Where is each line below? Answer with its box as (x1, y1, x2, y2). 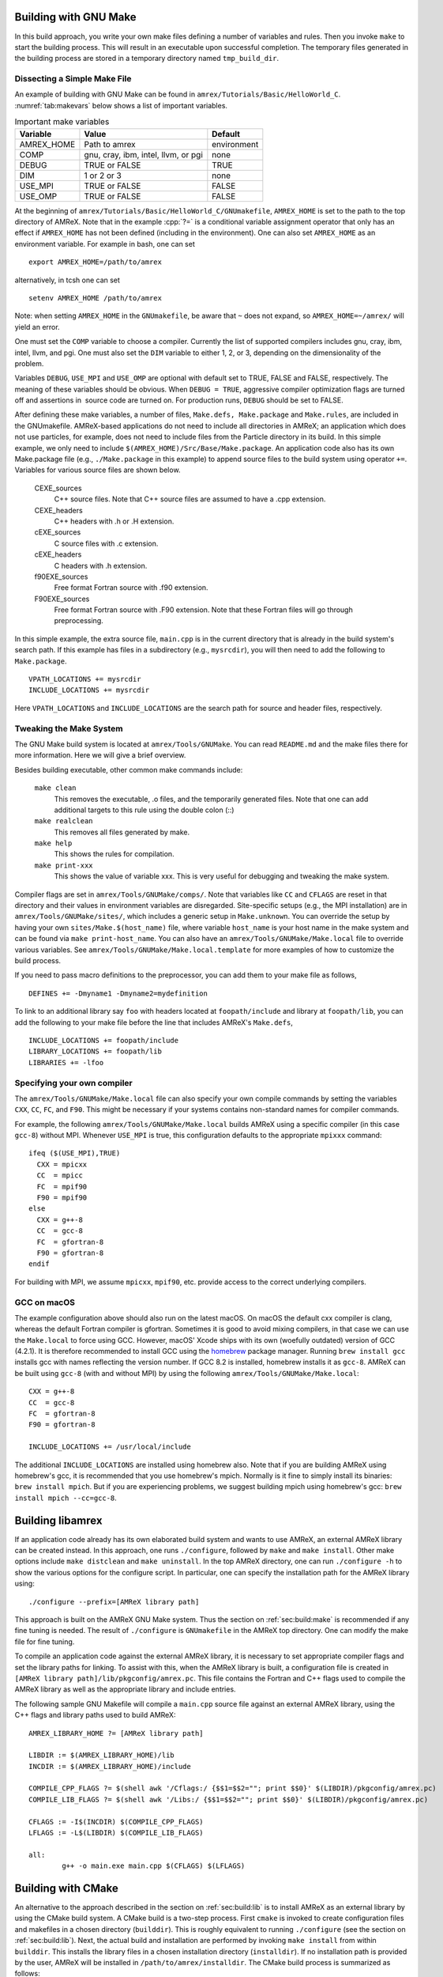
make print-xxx (34, 860, 94, 870)
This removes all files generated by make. (54, 827, 190, 837)
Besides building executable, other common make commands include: (14, 765, 243, 774)
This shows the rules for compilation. (54, 849, 175, 859)
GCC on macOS (14, 1297, 75, 1308)
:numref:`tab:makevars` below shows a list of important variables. (14, 100, 228, 110)
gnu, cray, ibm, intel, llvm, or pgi (84, 149, 203, 160)
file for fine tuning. (14, 1637, 75, 1646)
